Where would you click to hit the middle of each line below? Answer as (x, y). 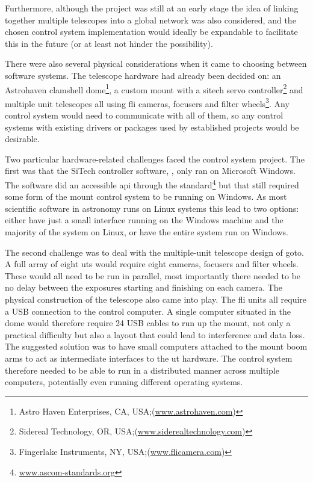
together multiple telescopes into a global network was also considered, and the (150, 20)
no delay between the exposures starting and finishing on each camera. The (144, 287)
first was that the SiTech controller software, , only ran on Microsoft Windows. (150, 171)
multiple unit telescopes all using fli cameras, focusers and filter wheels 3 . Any (147, 102)
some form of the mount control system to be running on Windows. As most (146, 196)
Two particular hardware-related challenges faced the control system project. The (155, 159)
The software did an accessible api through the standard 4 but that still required (152, 184)
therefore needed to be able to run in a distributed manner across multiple (142, 370)
